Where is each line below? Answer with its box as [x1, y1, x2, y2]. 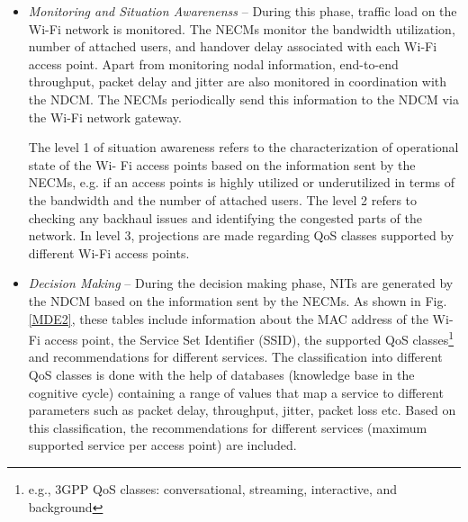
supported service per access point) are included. [28, 436, 297, 454]
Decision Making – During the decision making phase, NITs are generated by [28, 274, 454, 292]
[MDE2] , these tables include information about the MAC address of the [28, 309, 428, 328]
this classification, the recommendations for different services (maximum [28, 418, 427, 436]
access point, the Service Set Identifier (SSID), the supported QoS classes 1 [44, 328, 454, 348]
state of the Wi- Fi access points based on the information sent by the [28, 155, 416, 174]
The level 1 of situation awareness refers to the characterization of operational [28, 138, 459, 157]
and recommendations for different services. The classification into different [28, 347, 443, 366]
